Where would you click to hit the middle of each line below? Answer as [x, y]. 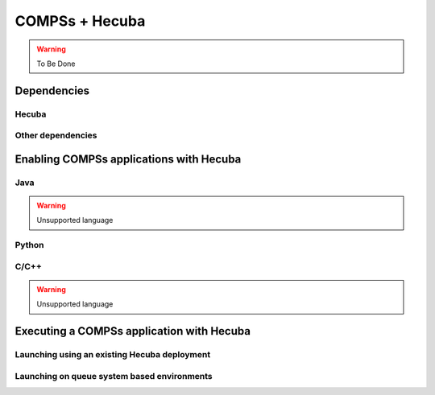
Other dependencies [56, 135]
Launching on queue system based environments [114, 376]
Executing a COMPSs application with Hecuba [133, 331]
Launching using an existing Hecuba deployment [113, 355]
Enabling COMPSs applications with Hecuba [128, 159]
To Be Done [56, 64]
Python [29, 245]
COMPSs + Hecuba [80, 21]
